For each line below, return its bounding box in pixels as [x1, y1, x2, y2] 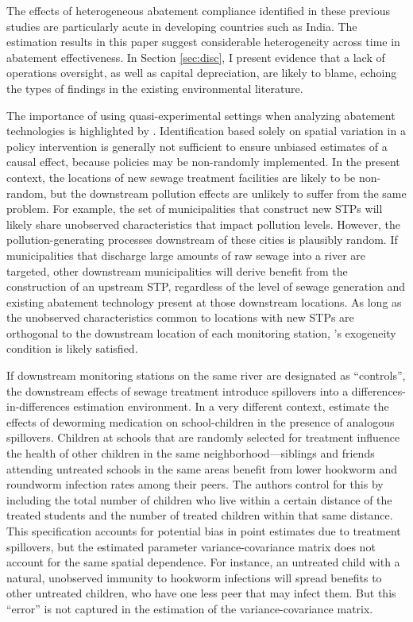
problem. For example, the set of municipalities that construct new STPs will [6, 200, 383, 217]
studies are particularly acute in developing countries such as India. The [6, 17, 357, 34]
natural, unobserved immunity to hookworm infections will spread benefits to [6, 569, 382, 585]
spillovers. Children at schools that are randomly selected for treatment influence [6, 429, 400, 446]
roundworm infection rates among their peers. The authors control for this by [6, 476, 384, 493]
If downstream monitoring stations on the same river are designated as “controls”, [6, 367, 406, 384]
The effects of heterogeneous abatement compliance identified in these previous [6, 2, 390, 18]
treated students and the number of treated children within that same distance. [6, 507, 393, 523]
